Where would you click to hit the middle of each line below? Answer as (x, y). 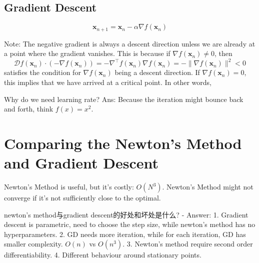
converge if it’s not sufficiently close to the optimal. (82, 198)
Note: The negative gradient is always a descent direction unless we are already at (130, 43)
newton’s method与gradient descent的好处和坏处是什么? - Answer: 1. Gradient (126, 214)
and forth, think (29, 109)
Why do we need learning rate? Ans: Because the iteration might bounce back (124, 99)
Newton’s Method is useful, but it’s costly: (69, 187)
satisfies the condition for (42, 72)
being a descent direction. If (157, 72)
